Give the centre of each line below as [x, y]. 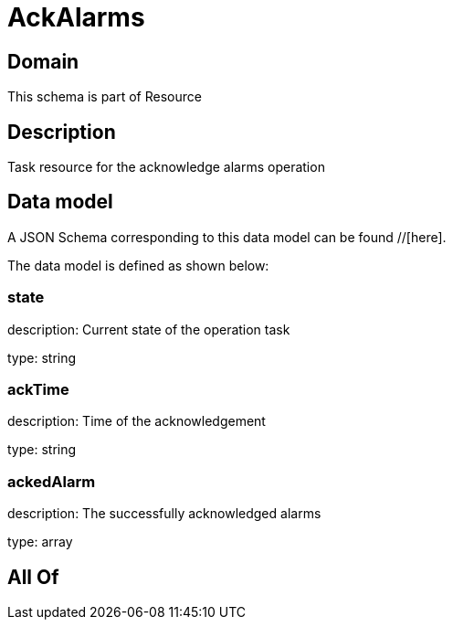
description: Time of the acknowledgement [137, 421]
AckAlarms [76, 17]
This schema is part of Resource [105, 97]
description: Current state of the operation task [149, 329]
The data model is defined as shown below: [138, 265]
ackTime [38, 389]
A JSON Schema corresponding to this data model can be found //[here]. [227, 237]
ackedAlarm [52, 481]
